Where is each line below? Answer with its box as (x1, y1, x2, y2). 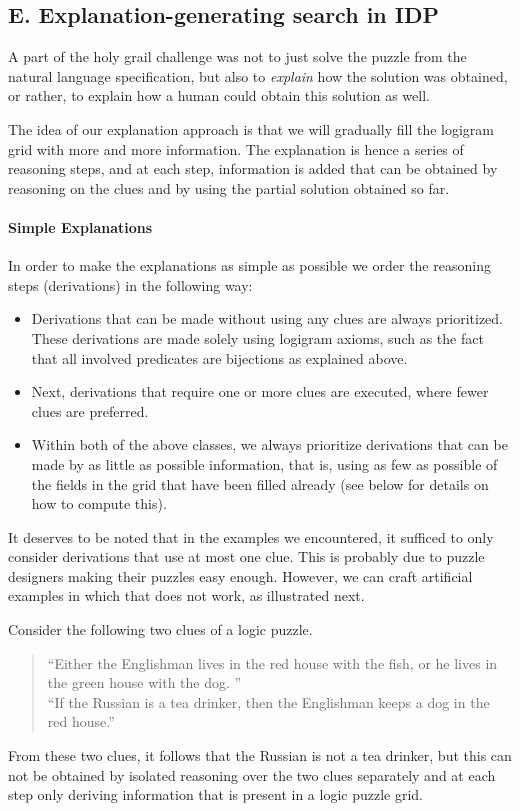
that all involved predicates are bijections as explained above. (31, 347, 408, 368)
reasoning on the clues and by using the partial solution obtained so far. (8, 177, 450, 198)
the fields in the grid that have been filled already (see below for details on (31, 473, 489, 494)
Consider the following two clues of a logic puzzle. (8, 619, 313, 640)
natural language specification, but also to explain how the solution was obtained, (8, 65, 508, 86)
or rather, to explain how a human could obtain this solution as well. (8, 85, 430, 106)
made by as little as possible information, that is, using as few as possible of (31, 453, 498, 474)
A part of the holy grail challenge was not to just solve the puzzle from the (8, 46, 467, 67)
